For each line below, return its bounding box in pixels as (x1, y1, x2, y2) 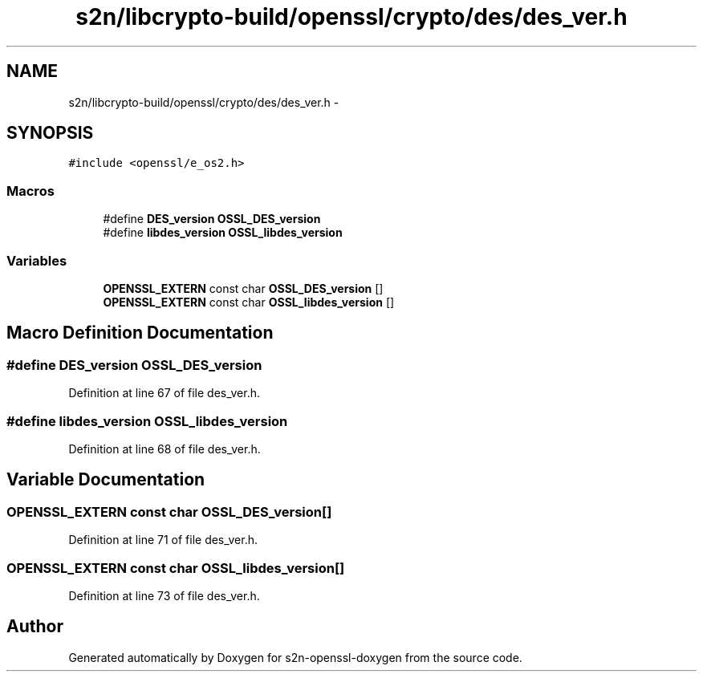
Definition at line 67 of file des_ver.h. (68, 386, 261, 400)
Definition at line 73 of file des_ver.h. (68, 588, 260, 603)
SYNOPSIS (6, 123, 94, 144)
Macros (6, 182, 55, 199)
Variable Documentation (6, 469, 205, 490)
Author (6, 616, 63, 637)
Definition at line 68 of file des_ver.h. (68, 441, 261, 456)
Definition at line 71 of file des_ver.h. (68, 533, 258, 547)
